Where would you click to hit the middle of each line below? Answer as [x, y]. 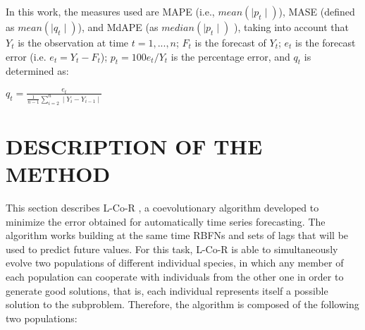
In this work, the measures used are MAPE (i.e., [110, 11]
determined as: [37, 71]
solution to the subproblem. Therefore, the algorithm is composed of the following [182, 304]
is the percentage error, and [230, 56]
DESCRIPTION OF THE [134, 146]
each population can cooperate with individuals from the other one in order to [175, 277]
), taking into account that [291, 27]
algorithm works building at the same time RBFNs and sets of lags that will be [177, 235]
